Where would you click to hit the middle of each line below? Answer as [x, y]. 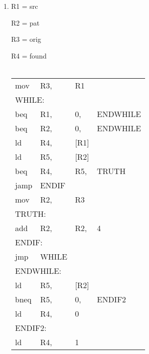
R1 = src [25, 6]
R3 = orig [26, 39]
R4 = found [29, 55]
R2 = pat [25, 22]
